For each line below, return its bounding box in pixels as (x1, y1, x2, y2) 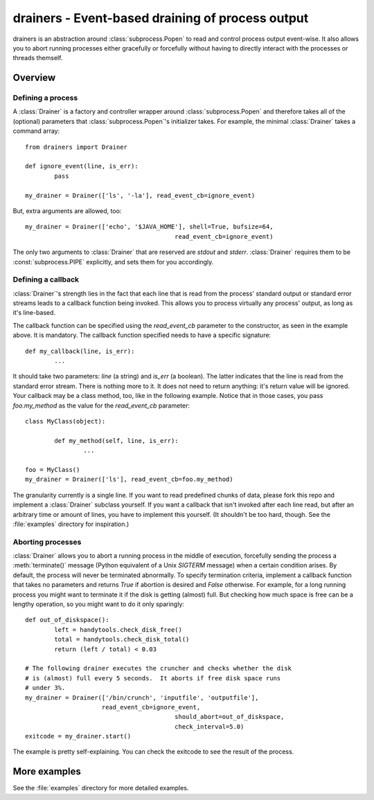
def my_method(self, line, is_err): (54, 437, 179, 444)
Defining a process (12, 93, 78, 103)
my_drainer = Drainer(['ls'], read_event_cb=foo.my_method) (25, 475, 233, 484)
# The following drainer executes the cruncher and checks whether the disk (25, 664, 292, 673)
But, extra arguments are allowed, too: (12, 207, 122, 215)
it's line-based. (12, 309, 55, 317)
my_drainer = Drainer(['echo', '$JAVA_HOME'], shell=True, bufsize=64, (25, 223, 274, 231)
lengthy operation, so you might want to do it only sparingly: (12, 600, 185, 608)
